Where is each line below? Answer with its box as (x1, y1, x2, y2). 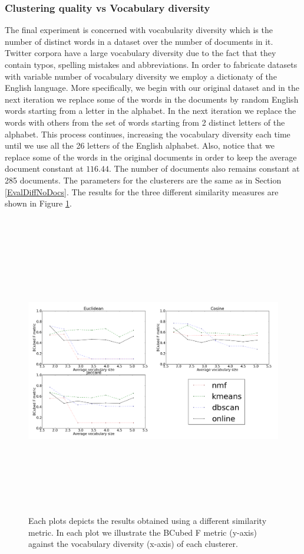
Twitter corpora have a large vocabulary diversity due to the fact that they (5, 47, 276, 59)
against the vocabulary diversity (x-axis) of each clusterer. (28, 537, 238, 550)
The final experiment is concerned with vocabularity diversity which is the (5, 24, 273, 36)
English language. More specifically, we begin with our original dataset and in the (5, 81, 299, 94)
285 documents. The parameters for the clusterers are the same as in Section (5, 173, 282, 186)
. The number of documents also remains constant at (109, 162, 300, 175)
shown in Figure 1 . (5, 197, 72, 209)
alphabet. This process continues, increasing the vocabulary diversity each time (5, 127, 290, 140)
